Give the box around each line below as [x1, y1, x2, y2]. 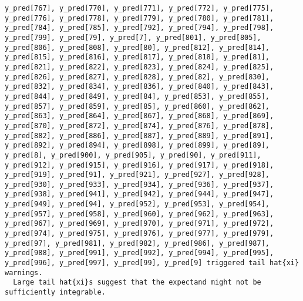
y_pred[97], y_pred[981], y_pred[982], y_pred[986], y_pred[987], [5, 239, 270, 248]
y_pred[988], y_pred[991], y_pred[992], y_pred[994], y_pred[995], [5, 249, 274, 257]
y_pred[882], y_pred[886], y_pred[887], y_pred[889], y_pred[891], [5, 131, 274, 140]
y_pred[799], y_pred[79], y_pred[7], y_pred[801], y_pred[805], [5, 33, 261, 42]
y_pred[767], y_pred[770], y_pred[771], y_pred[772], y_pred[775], [5, 4, 274, 12]
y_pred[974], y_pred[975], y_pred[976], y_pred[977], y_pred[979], [5, 229, 274, 238]
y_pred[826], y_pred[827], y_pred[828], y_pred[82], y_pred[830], [5, 72, 270, 81]
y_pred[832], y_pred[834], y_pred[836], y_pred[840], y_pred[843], [5, 82, 274, 91]
